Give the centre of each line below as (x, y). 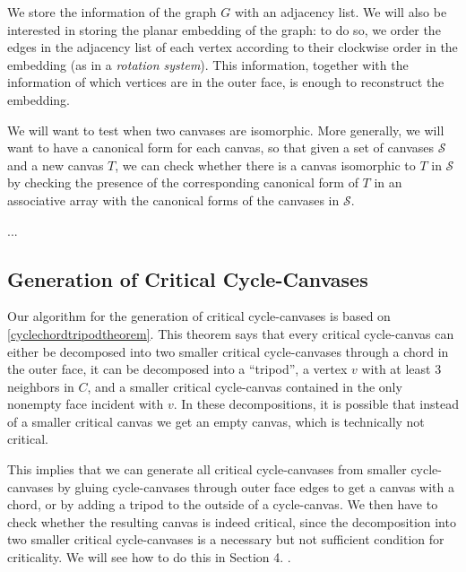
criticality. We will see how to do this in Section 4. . (149, 557)
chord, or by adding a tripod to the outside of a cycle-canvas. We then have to (223, 504)
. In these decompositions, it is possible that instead (316, 404)
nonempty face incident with (86, 404)
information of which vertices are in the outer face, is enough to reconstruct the (226, 82)
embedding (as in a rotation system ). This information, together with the (208, 64)
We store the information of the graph (112, 12)
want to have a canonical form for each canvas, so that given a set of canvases (220, 147)
